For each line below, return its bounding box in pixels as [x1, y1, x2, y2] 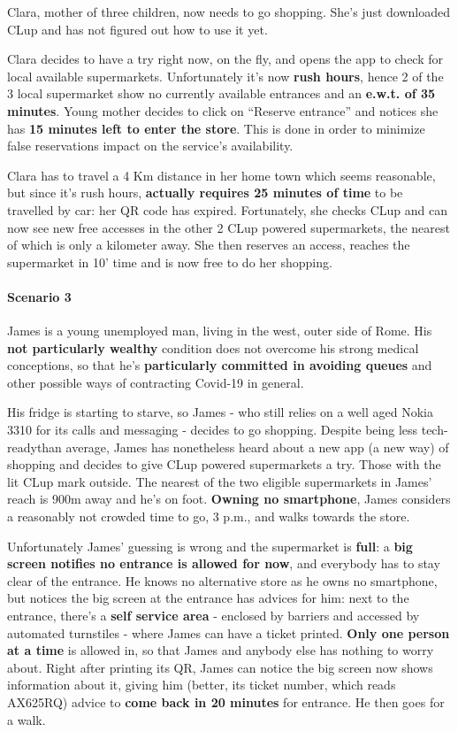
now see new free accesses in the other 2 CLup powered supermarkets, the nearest [7, 218, 450, 236]
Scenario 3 [7, 287, 72, 305]
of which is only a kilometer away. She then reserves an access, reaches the [7, 235, 410, 254]
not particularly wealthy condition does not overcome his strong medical [7, 338, 419, 357]
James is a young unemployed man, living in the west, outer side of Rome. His [7, 321, 432, 340]
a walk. [7, 710, 46, 728]
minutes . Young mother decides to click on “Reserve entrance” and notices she [7, 101, 439, 119]
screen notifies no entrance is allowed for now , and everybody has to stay [7, 554, 440, 573]
